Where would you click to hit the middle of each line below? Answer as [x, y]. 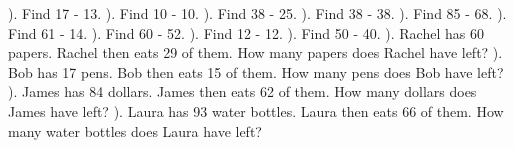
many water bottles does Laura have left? [135, 130]
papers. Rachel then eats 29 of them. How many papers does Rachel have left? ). [255, 52]
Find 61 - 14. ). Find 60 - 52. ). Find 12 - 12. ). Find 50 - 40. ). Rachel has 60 [246, 32]
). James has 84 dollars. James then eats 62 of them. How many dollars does [242, 91]
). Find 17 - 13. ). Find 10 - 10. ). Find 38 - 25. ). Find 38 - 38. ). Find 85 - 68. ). [257, 13]
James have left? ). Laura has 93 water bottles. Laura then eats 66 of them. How [256, 110]
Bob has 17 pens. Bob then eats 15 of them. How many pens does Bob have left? [256, 71]
